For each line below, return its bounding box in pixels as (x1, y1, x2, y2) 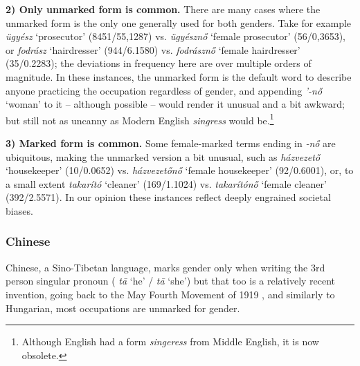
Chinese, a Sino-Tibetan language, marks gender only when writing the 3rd (6, 260, 325, 274)
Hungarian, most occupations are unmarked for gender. (6, 300, 240, 315)
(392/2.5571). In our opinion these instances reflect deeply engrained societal (6, 190, 331, 204)
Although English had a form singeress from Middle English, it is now (21, 334, 319, 349)
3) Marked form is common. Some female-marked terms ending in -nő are (6, 136, 336, 150)
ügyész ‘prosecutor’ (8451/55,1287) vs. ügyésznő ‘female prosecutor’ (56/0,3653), (6, 29, 345, 44)
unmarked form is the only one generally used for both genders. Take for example (6, 15, 352, 30)
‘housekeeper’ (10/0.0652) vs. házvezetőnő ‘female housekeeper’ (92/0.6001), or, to (6, 163, 354, 177)
